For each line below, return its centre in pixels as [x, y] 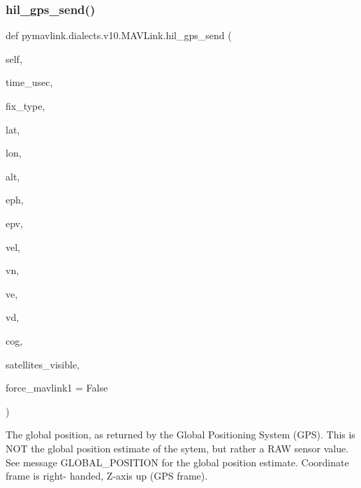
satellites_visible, [43, 364]
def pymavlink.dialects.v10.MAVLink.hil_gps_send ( [119, 35]
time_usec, [29, 82]
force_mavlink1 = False [57, 388]
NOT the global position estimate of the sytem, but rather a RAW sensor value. [177, 448]
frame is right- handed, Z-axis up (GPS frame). [107, 476]
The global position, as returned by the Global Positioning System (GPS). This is [180, 435]
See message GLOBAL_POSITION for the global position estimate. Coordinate [177, 462]
